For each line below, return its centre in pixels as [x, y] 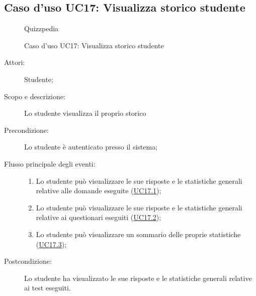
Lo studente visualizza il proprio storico [85, 113]
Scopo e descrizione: [35, 96]
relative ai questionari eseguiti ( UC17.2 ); [99, 217]
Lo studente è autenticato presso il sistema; [91, 147]
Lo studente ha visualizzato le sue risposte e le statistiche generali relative [138, 278]
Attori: [15, 62]
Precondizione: [26, 130]
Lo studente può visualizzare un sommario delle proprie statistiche [138, 234]
